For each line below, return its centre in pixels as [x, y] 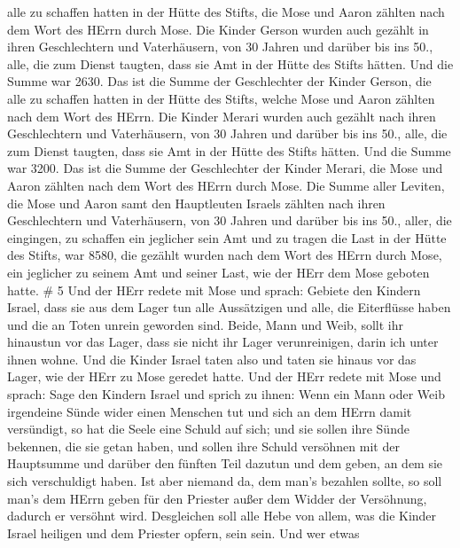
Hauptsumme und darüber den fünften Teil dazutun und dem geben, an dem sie [225, 463]
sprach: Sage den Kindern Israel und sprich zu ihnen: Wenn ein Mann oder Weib [226, 394]
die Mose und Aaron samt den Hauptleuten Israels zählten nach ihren [196, 203]
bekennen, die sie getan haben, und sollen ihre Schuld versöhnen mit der [203, 446]
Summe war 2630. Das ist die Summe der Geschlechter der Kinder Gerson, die [219, 81]
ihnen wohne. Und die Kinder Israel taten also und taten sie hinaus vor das [212, 359]
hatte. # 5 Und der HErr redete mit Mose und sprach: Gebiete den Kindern [214, 290]
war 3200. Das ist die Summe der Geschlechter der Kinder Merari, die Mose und [225, 168]
